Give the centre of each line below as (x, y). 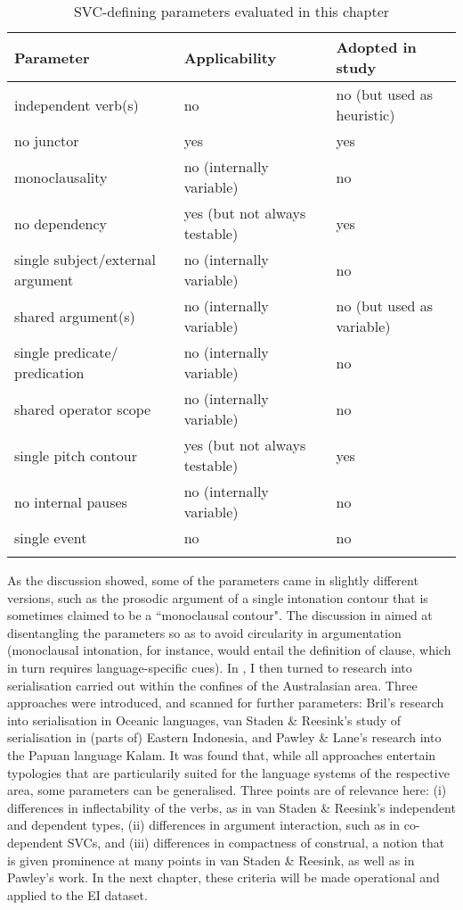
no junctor (47, 141)
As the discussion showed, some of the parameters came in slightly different (213, 580)
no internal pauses (71, 501)
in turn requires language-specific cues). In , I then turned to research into (210, 667)
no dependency (61, 223)
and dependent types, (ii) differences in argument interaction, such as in (204, 825)
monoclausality (61, 177)
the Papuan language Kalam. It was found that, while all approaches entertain (222, 754)
